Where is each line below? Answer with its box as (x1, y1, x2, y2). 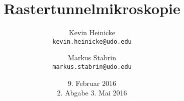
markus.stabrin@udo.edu (52, 63, 132, 70)
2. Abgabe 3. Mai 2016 (57, 87, 127, 98)
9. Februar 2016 (68, 77, 116, 88)
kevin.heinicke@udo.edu (52, 38, 132, 45)
